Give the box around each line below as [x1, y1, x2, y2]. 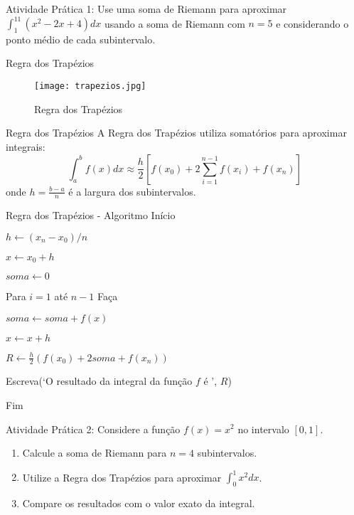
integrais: [6, 139, 45, 154]
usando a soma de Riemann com [104, 16, 245, 31]
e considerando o [276, 16, 349, 31]
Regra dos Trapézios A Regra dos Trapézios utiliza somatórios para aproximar [6, 125, 347, 140]
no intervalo [237, 421, 289, 436]
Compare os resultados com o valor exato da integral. [22, 496, 255, 510]
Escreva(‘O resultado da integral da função [6, 373, 193, 388]
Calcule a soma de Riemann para [22, 445, 167, 460]
